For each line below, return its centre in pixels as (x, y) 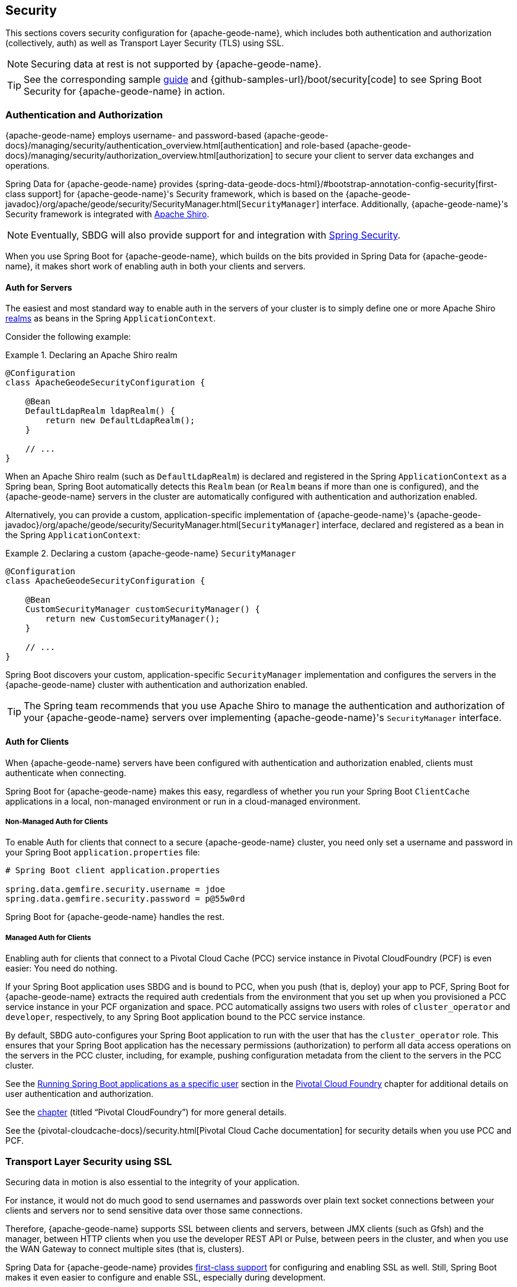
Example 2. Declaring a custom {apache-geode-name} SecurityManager (151, 554)
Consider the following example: (68, 337)
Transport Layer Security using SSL (89, 1161)
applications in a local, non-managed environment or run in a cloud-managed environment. (183, 801)
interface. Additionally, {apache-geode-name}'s (415, 204)
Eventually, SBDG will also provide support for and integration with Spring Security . (216, 235)
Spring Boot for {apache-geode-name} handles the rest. (115, 917)
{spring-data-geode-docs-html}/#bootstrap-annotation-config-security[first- (346, 184)
